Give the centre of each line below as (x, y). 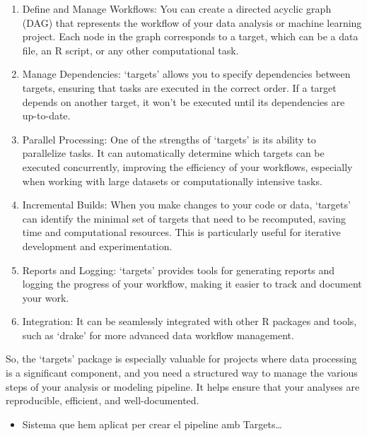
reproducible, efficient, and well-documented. (103, 400)
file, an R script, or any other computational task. (130, 50)
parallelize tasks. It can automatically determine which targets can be (173, 153)
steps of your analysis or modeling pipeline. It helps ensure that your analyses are (183, 386)
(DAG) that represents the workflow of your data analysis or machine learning (192, 22)
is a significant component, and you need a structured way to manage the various (182, 373)
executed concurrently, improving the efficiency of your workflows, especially (187, 166)
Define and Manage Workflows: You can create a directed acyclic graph (177, 8)
